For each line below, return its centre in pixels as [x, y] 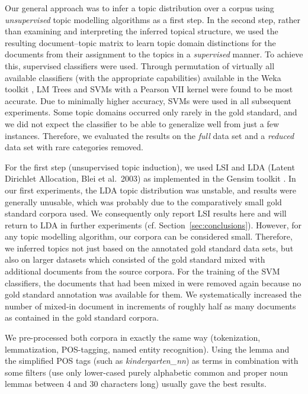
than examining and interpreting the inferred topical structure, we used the [142, 31]
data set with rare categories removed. [74, 147]
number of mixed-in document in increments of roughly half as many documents [150, 306]
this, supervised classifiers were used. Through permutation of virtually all [140, 65]
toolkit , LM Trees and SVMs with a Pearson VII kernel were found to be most [149, 89]
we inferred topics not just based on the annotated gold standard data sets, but [149, 248]
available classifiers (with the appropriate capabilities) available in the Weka [143, 77]
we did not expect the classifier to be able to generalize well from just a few [142, 123]
